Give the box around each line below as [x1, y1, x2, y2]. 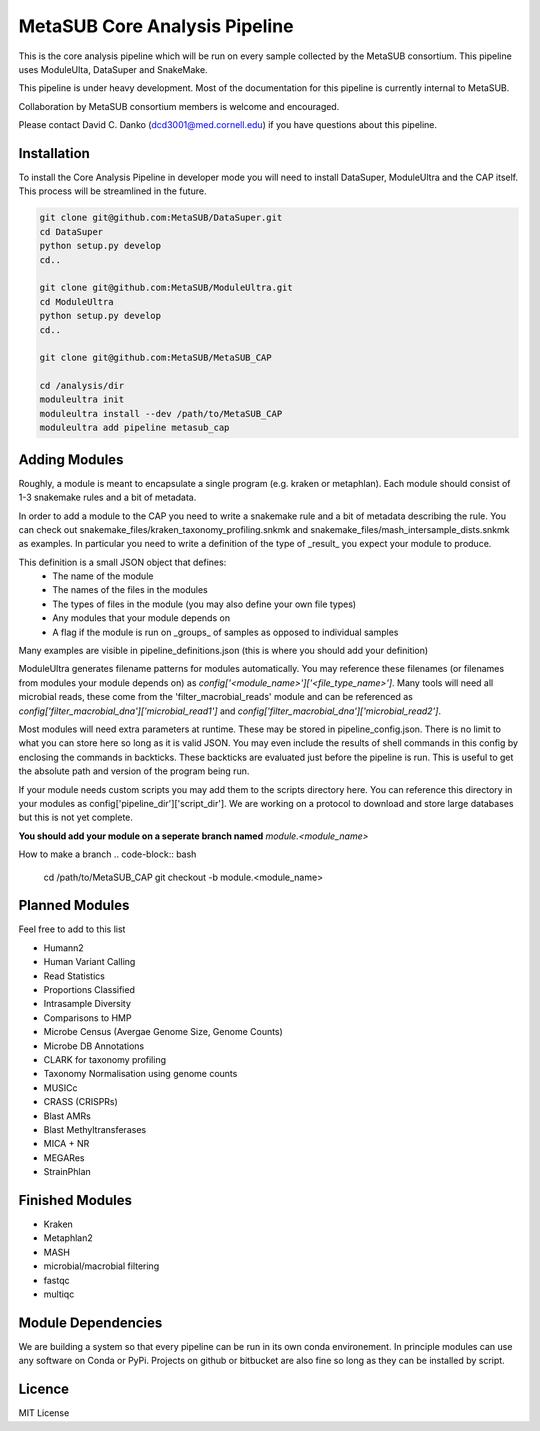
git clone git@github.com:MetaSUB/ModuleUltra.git [39, 282, 294, 294]
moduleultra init [39, 394, 125, 405]
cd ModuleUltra [39, 296, 114, 307]
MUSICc [43, 1081, 79, 1094]
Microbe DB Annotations [43, 1040, 145, 1052]
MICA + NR [43, 1138, 90, 1150]
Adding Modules [18, 451, 124, 468]
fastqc [43, 1274, 70, 1286]
